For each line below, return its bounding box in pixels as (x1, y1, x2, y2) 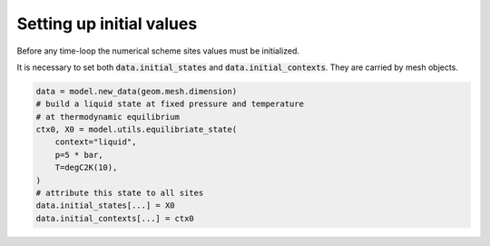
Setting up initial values (16, 14, 198, 34)
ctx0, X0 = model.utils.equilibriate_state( (35, 124, 238, 135)
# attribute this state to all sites (35, 188, 204, 199)
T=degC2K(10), (54, 162, 118, 172)
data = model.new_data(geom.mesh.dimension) (35, 86, 238, 96)
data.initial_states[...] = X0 (35, 201, 176, 211)
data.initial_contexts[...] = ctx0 (35, 213, 194, 223)
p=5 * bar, (54, 150, 103, 160)
